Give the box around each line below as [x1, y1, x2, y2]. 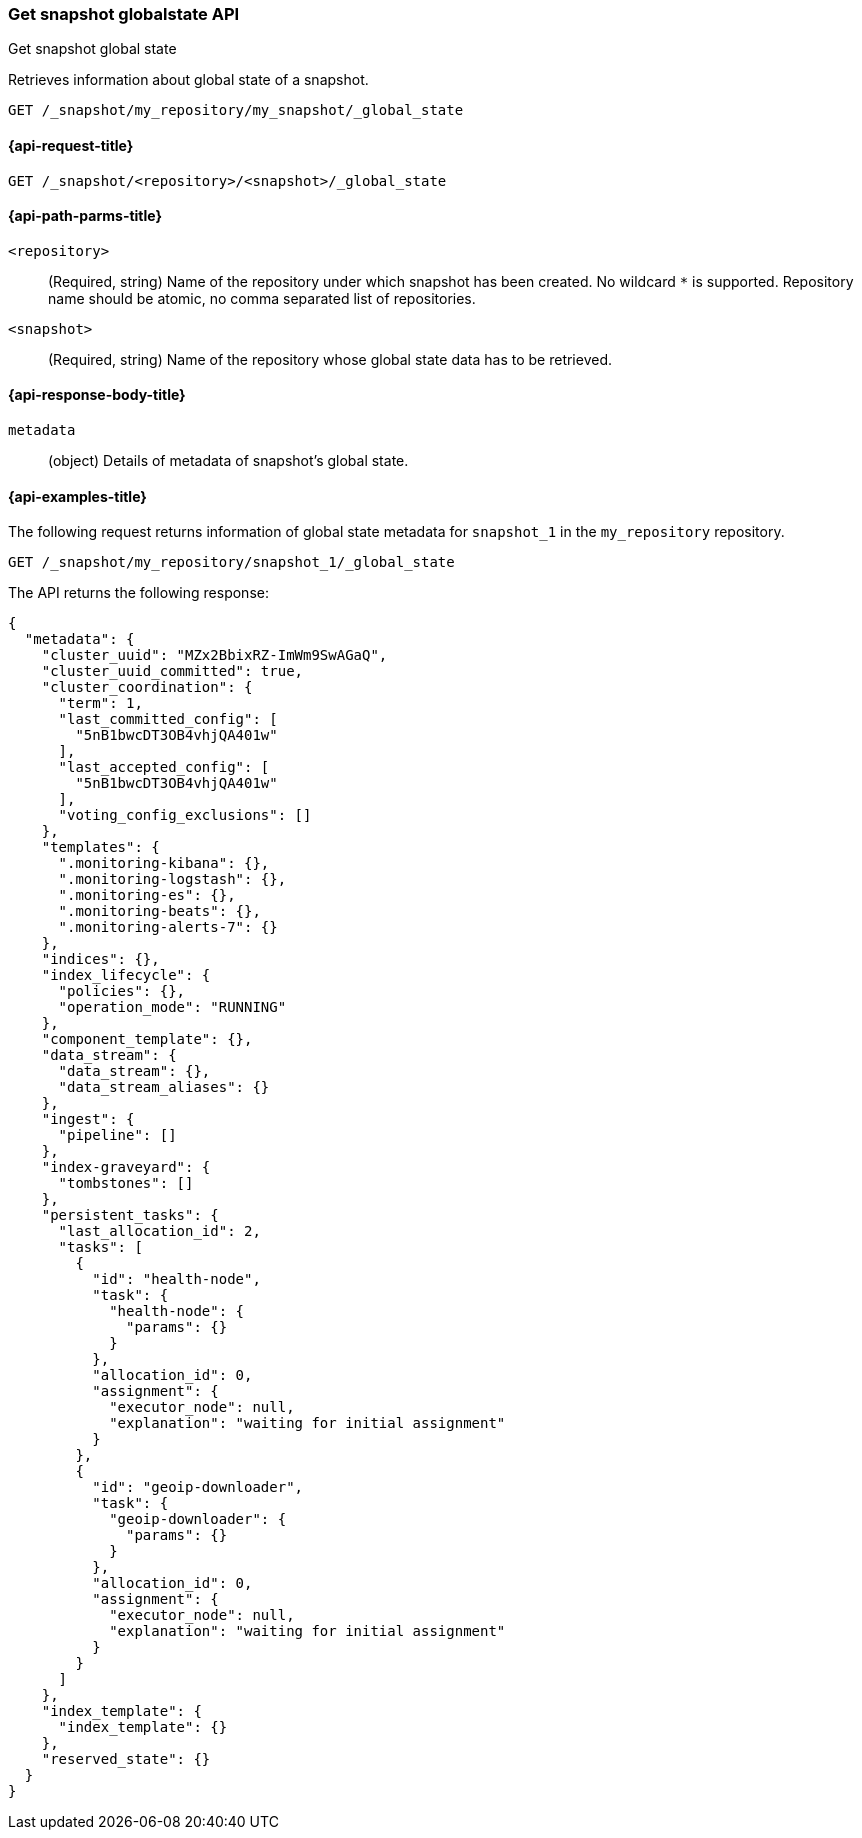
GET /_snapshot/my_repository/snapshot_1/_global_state [8, 554, 455, 571]
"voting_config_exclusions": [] [58, 807, 312, 824]
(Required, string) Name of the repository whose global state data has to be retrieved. [48, 350, 613, 368]
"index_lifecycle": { [41, 967, 211, 984]
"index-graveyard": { [41, 1159, 211, 1176]
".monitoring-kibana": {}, [58, 855, 270, 872]
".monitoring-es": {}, [58, 887, 236, 904]
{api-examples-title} [8, 487, 147, 505]
